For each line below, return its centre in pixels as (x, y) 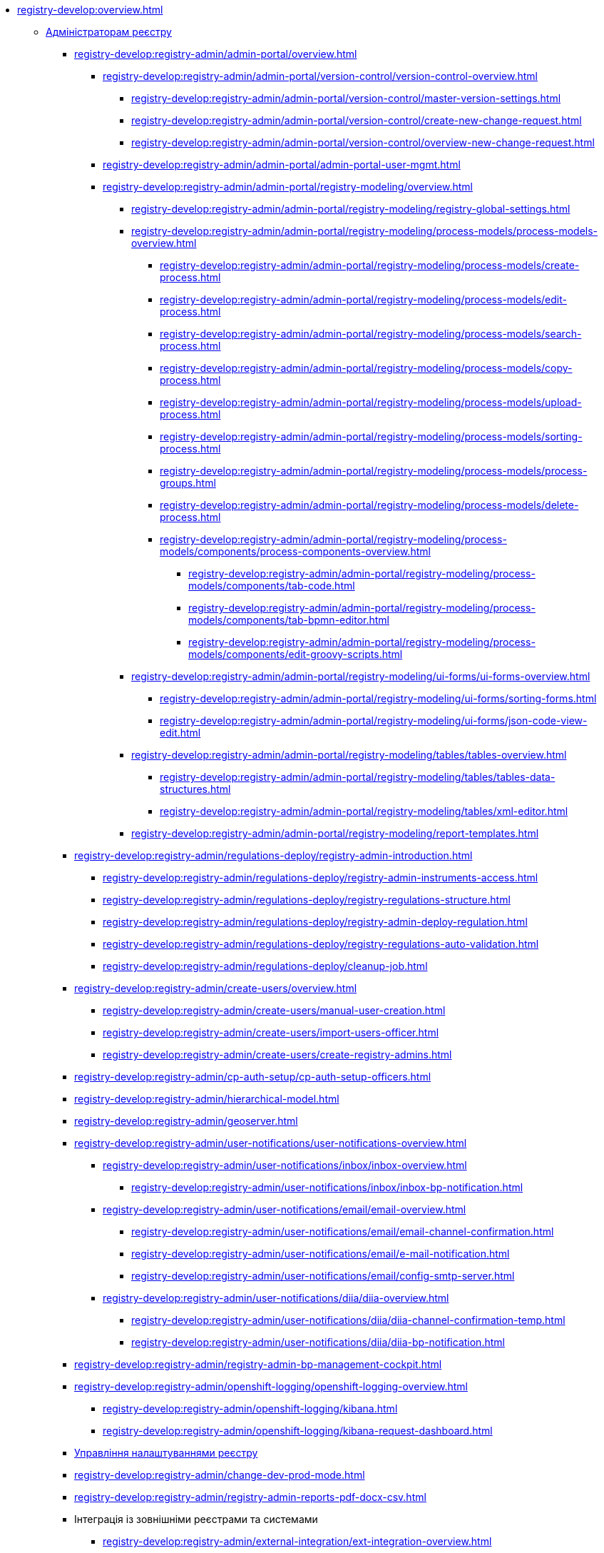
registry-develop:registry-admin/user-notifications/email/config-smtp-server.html (323, 1276)
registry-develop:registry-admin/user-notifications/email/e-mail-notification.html (321, 1254)
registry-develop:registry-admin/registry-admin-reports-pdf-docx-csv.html (250, 1497)
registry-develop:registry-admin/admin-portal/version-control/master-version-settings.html (346, 98)
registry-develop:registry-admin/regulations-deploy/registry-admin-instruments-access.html (321, 877)
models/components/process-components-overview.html (295, 551)
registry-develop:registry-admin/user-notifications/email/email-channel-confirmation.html (343, 1231)
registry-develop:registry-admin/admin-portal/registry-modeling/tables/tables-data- (358, 777)
